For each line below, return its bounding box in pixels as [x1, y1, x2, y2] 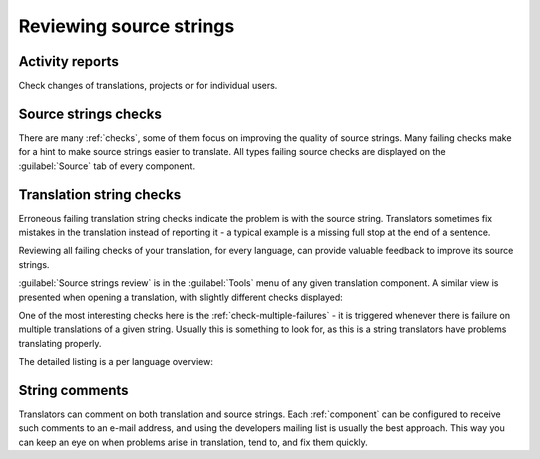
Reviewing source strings [18, 15, 235, 37]
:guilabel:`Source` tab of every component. [18, 160, 195, 172]
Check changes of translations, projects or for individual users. [18, 80, 278, 92]
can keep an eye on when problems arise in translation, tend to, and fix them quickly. [18, 436, 369, 448]
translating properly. [18, 337, 102, 349]
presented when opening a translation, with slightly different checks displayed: [18, 291, 344, 303]
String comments [18, 381, 129, 399]
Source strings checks [18, 105, 162, 122]
